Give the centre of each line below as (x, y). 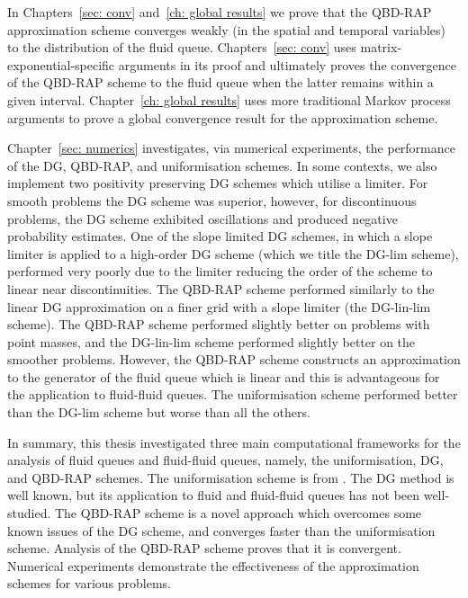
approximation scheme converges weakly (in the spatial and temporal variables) (226, 29)
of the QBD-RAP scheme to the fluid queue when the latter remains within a (220, 82)
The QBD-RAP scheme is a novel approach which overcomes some (238, 513)
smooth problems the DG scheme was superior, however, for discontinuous (212, 200)
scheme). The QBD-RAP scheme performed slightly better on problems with (219, 324)
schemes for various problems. (90, 583)
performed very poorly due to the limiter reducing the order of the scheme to (220, 271)
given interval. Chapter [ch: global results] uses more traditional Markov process (229, 99)
